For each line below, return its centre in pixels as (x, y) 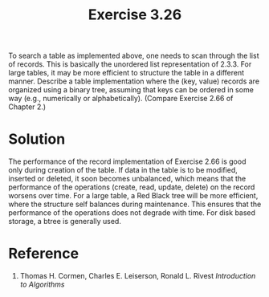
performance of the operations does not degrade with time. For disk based (132, 213)
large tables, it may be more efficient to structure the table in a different (126, 73)
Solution (37, 139)
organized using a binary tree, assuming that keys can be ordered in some (131, 90)
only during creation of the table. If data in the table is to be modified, (123, 170)
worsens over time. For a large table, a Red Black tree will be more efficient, (133, 196)
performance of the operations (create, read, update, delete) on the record (132, 187)
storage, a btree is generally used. (65, 222)
